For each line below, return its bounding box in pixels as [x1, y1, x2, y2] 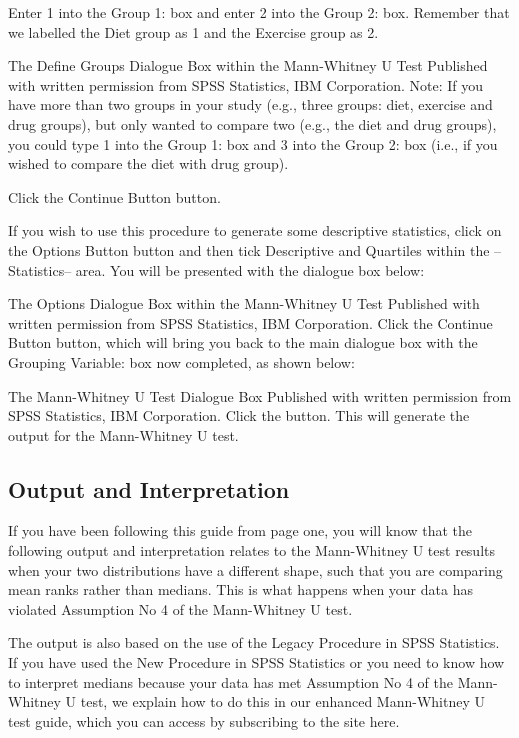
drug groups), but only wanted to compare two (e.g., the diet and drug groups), [8, 113, 497, 134]
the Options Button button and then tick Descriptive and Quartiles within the [8, 239, 490, 260]
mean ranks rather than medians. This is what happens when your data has [8, 579, 473, 600]
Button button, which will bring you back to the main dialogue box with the [8, 332, 478, 353]
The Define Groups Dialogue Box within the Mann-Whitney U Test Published [8, 55, 488, 76]
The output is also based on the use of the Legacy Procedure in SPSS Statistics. [8, 632, 500, 653]
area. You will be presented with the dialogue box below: [75, 259, 425, 280]
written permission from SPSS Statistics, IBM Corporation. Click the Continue [8, 312, 493, 333]
